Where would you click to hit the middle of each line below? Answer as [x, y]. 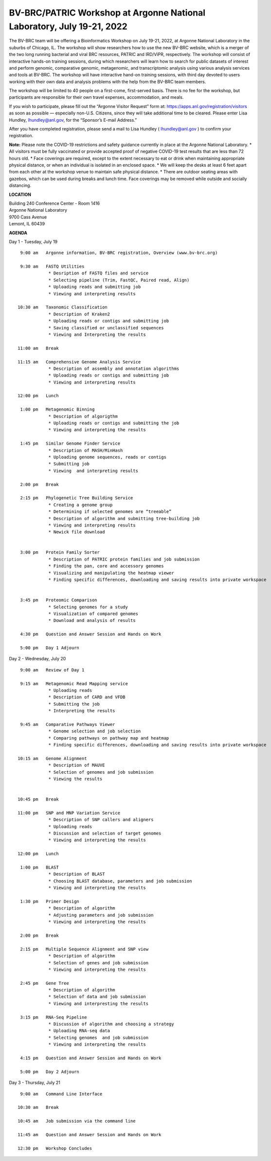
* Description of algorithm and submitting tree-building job [124, 518]
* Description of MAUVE [77, 765]
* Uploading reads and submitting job [95, 287]
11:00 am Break [38, 348]
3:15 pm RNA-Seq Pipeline [54, 1017]
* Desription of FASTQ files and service [98, 273]
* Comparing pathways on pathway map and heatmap [109, 738]
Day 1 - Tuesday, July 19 [33, 241]
